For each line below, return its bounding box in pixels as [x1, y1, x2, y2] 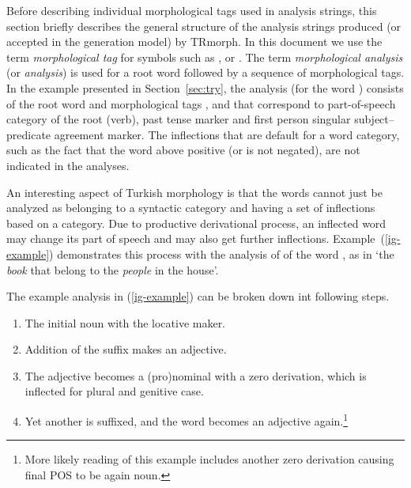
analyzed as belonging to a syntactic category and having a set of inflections [6, 199, 375, 216]
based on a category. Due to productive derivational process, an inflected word [6, 214, 386, 231]
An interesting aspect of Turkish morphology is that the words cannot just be [6, 183, 383, 200]
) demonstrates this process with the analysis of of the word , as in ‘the [49, 245, 394, 262]
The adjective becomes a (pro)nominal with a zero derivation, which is [25, 367, 367, 384]
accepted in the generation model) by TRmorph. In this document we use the [6, 33, 383, 50]
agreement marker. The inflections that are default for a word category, [54, 126, 400, 142]
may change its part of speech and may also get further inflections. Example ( [6, 230, 385, 247]
